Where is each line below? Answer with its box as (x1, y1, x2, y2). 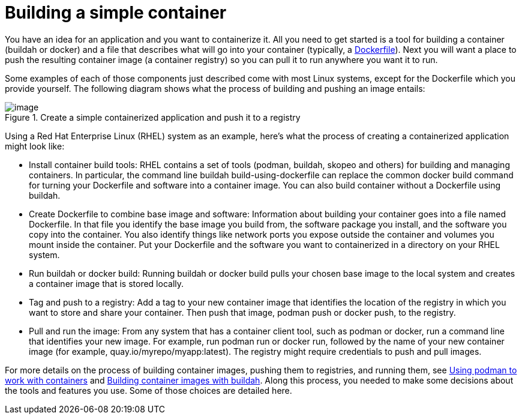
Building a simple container (5, 2, 227, 23)
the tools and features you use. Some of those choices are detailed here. (5, 385, 292, 396)
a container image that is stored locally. (29, 278, 184, 289)
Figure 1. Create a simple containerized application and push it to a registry (5, 112, 301, 122)
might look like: (5, 140, 65, 151)
